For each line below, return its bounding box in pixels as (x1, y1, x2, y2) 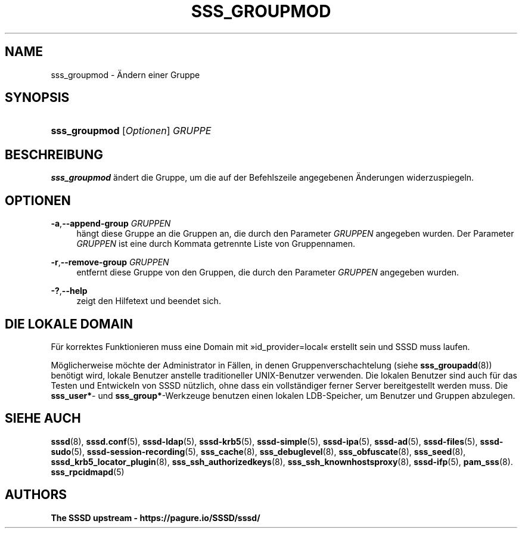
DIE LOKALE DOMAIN (5, 316, 133, 331)
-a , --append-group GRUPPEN (51, 218, 171, 229)
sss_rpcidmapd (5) (51, 466, 125, 477)
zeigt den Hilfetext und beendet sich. (76, 296, 221, 306)
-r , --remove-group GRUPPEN (51, 257, 169, 268)
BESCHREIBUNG (5, 147, 104, 162)
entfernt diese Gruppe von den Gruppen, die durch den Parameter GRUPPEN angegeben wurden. (76, 267, 459, 278)
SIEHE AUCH (5, 411, 81, 426)
